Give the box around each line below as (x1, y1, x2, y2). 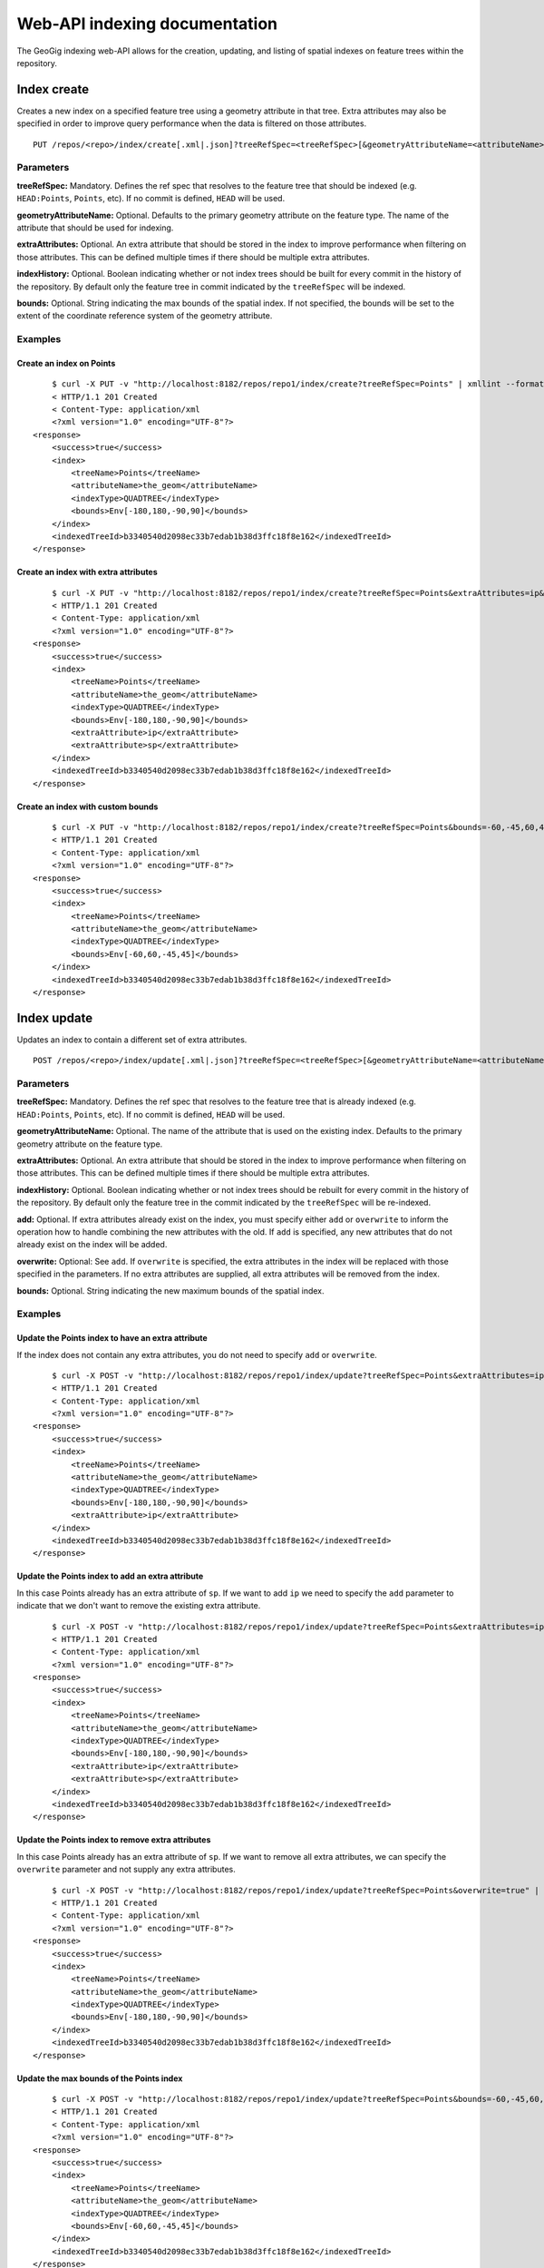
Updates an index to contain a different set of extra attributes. (16, 1034, 248, 1045)
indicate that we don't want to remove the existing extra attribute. (16, 1600, 261, 1611)
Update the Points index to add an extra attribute (16, 1570, 204, 1582)
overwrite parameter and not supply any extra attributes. (16, 1864, 236, 1875)
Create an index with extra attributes (16, 567, 158, 578)
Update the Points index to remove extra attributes (16, 1834, 211, 1845)
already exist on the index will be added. (16, 1239, 168, 1250)
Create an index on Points (16, 357, 116, 368)
